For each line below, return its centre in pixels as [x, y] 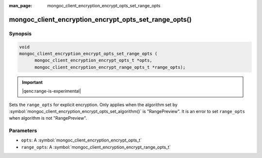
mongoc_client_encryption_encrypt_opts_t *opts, [93, 60]
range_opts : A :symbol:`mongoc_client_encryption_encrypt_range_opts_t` [96, 147]
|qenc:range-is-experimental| [51, 91]
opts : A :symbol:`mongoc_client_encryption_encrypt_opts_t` [82, 140]
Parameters [23, 131]
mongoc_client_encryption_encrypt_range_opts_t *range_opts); [110, 67]
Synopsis [20, 33]
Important [33, 82]
